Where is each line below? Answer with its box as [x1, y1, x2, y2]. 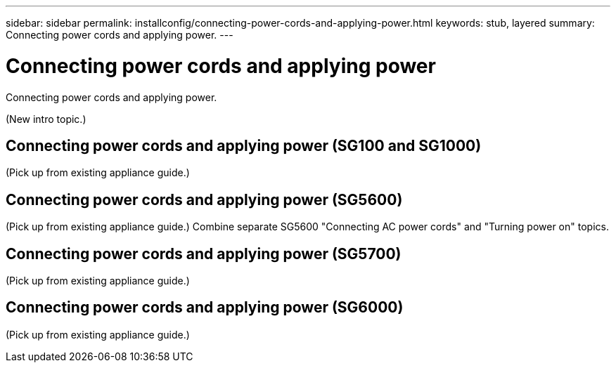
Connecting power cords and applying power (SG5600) [6, 190, 403, 209]
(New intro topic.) [6, 112, 86, 125]
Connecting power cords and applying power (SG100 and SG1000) [6, 136, 482, 155]
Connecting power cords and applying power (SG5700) [6, 244, 402, 263]
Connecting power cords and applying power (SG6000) [6, 298, 404, 317]
